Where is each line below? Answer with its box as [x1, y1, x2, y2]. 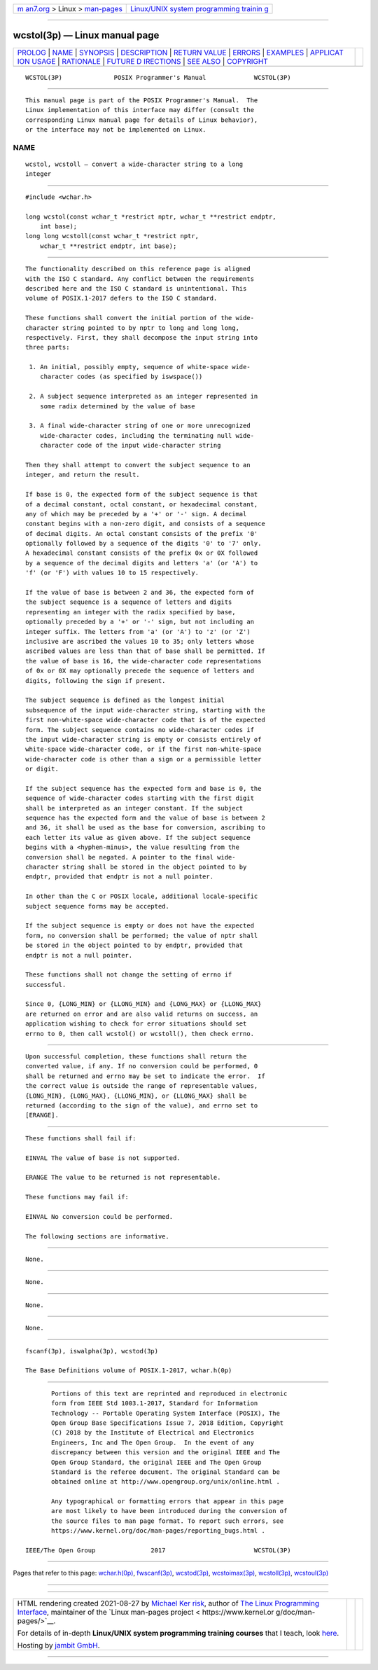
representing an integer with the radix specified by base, [25, 608, 236, 616]
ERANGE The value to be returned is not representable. [25, 1173, 221, 1182]
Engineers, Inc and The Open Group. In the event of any [51, 1438, 255, 1447]
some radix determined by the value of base [39, 402, 195, 410]
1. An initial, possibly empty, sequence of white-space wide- [29, 363, 251, 371]
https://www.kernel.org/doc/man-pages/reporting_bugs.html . [51, 1527, 265, 1535]
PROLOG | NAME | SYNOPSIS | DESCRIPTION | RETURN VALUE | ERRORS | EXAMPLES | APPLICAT [17, 48, 344, 57]
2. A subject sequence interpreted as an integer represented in [29, 392, 258, 401]
